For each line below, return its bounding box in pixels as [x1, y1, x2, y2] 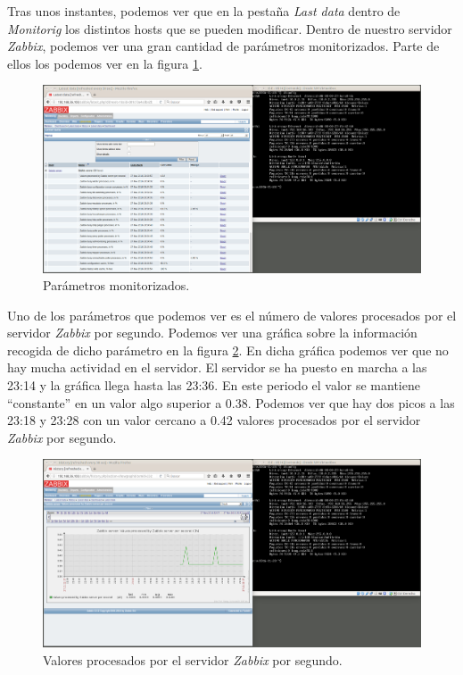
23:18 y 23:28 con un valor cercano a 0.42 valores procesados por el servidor [7, 411, 421, 429]
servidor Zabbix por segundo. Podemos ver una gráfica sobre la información [7, 323, 418, 342]
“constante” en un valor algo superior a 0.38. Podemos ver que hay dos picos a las [7, 393, 455, 412]
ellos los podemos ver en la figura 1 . [7, 54, 203, 72]
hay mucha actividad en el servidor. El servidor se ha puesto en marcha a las [7, 358, 427, 377]
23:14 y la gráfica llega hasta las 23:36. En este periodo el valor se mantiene [7, 376, 420, 395]
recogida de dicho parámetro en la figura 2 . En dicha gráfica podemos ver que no [7, 340, 449, 359]
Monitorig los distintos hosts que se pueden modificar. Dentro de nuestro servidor [7, 19, 452, 37]
